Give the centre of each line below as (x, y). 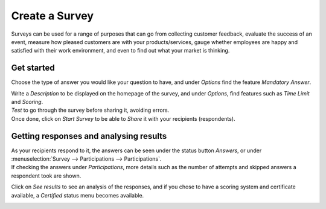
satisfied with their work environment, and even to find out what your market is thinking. (120, 51)
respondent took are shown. (46, 176)
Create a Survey (52, 16)
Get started (33, 68)
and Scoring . (27, 102)
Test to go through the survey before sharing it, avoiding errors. (90, 110)
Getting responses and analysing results (89, 136)
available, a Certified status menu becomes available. (78, 195)
